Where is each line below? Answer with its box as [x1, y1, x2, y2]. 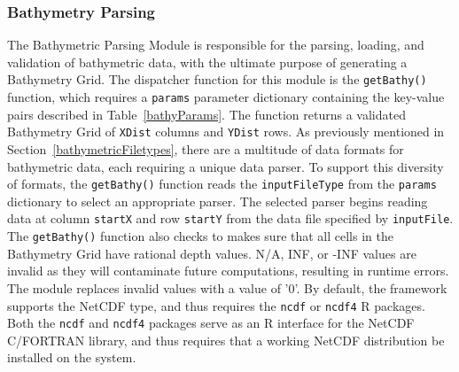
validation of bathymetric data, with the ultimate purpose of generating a [7, 52, 408, 71]
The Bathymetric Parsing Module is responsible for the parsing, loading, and [7, 35, 424, 54]
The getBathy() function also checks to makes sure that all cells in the [7, 227, 393, 245]
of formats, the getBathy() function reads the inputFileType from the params [7, 174, 437, 193]
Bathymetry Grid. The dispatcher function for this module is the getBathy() [7, 70, 427, 89]
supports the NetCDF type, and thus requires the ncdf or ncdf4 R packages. [7, 296, 425, 314]
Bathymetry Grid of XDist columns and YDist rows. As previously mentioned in [7, 122, 445, 141]
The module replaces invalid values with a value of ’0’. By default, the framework [7, 278, 447, 297]
